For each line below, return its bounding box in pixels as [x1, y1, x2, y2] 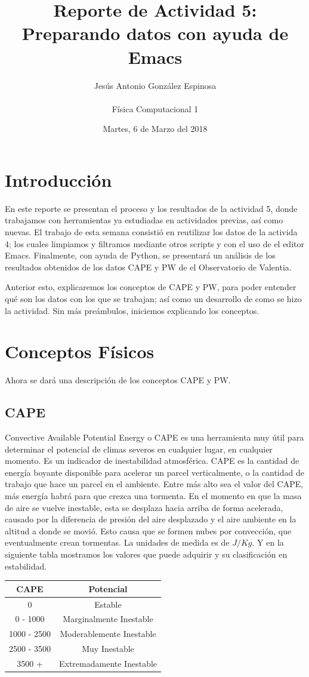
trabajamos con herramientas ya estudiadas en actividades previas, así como [5, 214, 283, 226]
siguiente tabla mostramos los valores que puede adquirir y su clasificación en [5, 548, 288, 561]
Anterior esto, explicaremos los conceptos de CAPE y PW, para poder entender [5, 281, 296, 293]
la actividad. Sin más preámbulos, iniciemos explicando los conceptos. [5, 304, 259, 316]
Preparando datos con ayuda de [21, 21, 289, 45]
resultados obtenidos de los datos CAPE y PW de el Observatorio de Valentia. [5, 260, 292, 273]
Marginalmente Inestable [63, 613, 153, 625]
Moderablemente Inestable [60, 627, 156, 640]
